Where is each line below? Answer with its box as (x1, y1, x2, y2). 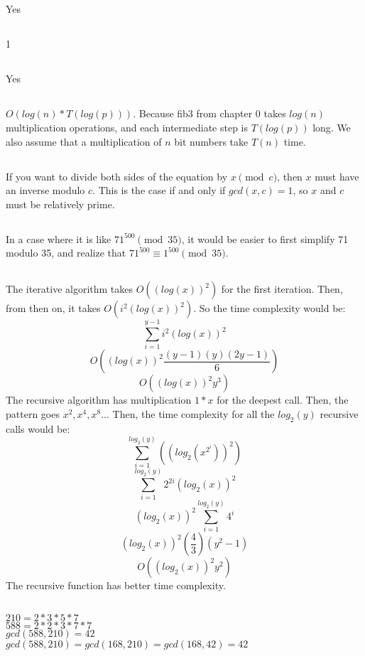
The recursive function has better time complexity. (6, 578, 226, 593)
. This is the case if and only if (92, 183, 226, 198)
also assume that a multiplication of (6, 134, 162, 149)
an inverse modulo (6, 183, 85, 198)
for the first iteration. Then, (221, 281, 343, 296)
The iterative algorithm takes (6, 281, 134, 296)
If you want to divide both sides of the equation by (6, 168, 228, 183)
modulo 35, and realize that (6, 245, 126, 260)
